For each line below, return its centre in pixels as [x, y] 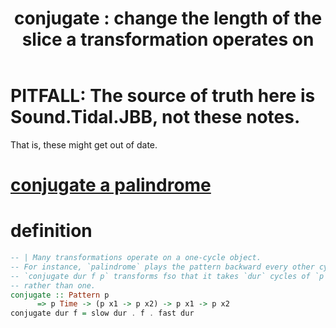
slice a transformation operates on [168, 39]
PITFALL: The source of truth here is [163, 96]
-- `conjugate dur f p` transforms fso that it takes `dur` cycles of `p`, [171, 276]
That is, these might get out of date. [84, 144]
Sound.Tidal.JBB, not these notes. [155, 117]
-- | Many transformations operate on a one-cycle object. [136, 258]
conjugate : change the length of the [168, 18]
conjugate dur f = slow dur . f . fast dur [102, 313]
